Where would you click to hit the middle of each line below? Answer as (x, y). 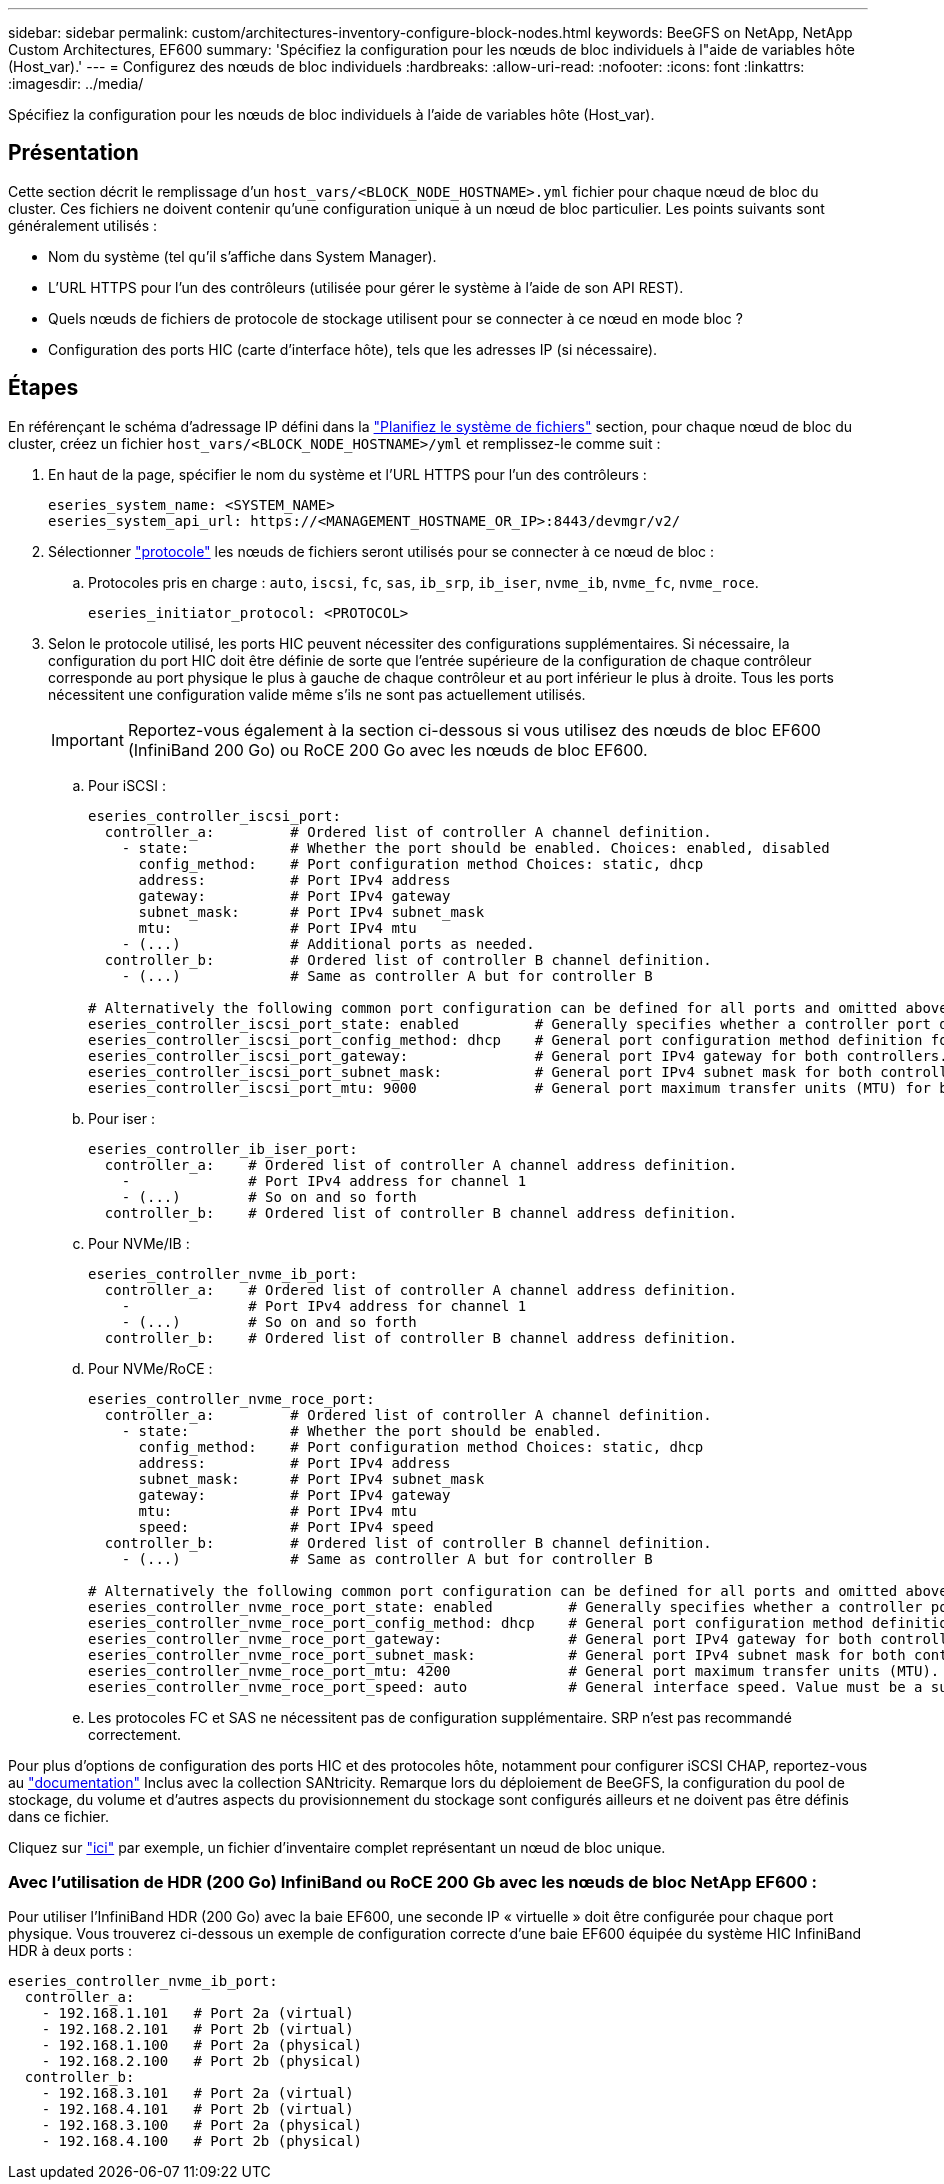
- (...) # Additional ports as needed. (328, 943)
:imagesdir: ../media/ (76, 83)
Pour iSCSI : (127, 785)
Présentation (73, 153)
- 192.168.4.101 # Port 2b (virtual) (197, 2109)
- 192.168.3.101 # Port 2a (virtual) (197, 2093)
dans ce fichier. (58, 1816)
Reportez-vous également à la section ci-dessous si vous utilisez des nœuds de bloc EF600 (474, 729)
